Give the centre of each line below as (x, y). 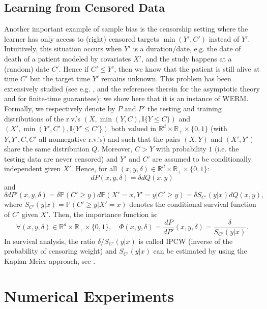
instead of (224, 38)
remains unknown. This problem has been (166, 79)
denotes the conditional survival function (193, 204)
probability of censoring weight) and (61, 251)
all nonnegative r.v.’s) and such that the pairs (110, 138)
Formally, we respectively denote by (60, 108)
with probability (181, 149)
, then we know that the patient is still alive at (187, 68)
